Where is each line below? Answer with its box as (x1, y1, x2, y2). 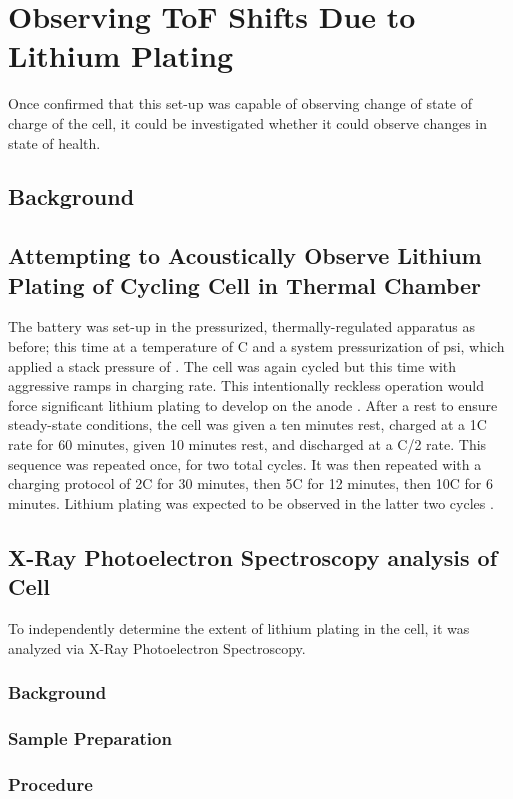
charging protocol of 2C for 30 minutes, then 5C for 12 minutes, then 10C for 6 (8, 473, 493, 494)
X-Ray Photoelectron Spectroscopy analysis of (8, 541, 498, 572)
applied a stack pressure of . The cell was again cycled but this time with (8, 355, 457, 376)
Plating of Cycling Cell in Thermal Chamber (8, 269, 482, 300)
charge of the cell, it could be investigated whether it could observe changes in (8, 112, 488, 133)
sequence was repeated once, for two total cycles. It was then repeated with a (8, 453, 482, 474)
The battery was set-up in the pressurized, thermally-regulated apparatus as (8, 316, 475, 337)
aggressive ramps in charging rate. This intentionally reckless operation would (8, 375, 484, 396)
